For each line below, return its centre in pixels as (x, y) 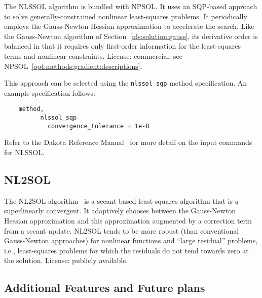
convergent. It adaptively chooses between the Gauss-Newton (141, 211)
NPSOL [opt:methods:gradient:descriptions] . (73, 66)
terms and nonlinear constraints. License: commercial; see (93, 55)
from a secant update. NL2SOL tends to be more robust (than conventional (122, 230)
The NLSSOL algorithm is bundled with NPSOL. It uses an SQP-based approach (131, 6)
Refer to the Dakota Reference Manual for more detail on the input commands (128, 142)
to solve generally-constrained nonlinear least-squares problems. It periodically (126, 16)
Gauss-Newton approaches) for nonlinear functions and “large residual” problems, (131, 240)
